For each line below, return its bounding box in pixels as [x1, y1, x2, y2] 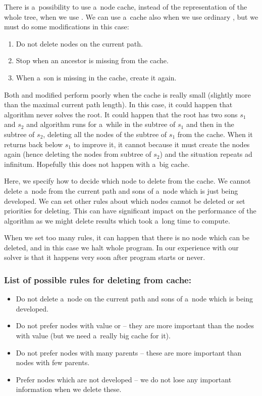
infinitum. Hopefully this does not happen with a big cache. [4, 158, 190, 169]
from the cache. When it [177, 128, 253, 139]
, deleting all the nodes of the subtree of [43, 128, 167, 139]
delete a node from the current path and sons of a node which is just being [4, 185, 238, 196]
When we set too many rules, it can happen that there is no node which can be [4, 232, 250, 243]
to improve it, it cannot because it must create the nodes [73, 139, 250, 149]
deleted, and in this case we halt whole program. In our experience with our [4, 242, 239, 252]
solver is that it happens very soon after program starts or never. [4, 252, 205, 262]
